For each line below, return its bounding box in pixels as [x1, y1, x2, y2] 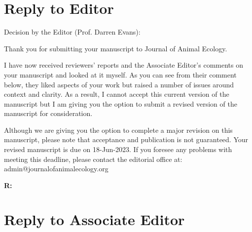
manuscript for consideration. [4, 108, 93, 118]
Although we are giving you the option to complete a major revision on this [4, 124, 233, 135]
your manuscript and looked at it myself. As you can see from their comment [4, 69, 237, 79]
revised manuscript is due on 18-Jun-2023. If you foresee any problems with [4, 144, 232, 155]
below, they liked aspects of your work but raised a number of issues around [4, 79, 234, 89]
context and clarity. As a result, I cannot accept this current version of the [4, 89, 229, 99]
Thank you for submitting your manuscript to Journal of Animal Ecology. [4, 43, 227, 53]
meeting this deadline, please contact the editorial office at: [4, 154, 182, 164]
